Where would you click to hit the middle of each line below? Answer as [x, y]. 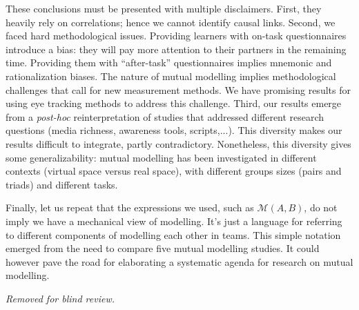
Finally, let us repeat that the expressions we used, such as [130, 207]
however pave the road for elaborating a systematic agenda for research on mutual [179, 261]
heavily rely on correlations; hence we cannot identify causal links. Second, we [171, 22]
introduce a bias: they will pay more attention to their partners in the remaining [176, 49]
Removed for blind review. [60, 298]
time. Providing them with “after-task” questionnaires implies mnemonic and [169, 62]
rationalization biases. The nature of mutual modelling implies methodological [171, 76]
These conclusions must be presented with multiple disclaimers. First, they [164, 8]
